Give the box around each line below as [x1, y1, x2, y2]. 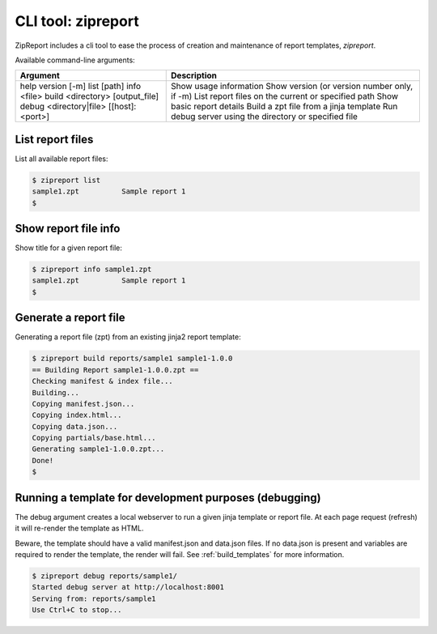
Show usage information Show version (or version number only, [171, 81, 414, 92]
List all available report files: [15, 154, 108, 164]
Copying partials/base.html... [32, 433, 157, 443]
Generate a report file [15, 311, 125, 325]
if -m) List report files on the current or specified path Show [171, 91, 399, 102]
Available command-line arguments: [15, 55, 135, 65]
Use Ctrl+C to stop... [32, 606, 122, 615]
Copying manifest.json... [32, 399, 135, 408]
